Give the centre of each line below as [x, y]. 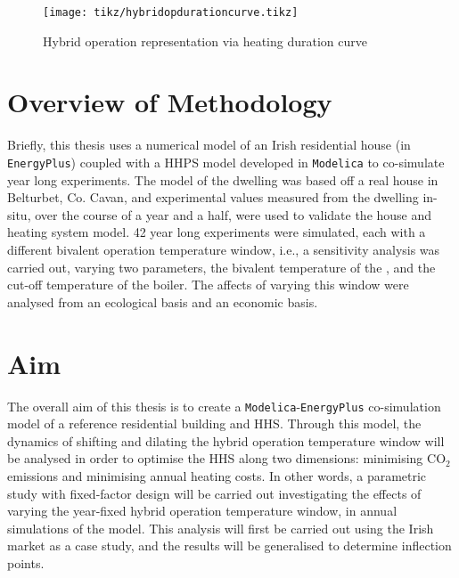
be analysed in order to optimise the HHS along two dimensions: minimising [215, 458]
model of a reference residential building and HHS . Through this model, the [214, 423]
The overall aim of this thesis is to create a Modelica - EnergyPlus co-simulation [224, 406]
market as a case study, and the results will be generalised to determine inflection [229, 545]
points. [26, 562]
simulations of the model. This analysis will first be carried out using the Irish [221, 528]
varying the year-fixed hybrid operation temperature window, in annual [202, 511]
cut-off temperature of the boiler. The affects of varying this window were [208, 285]
